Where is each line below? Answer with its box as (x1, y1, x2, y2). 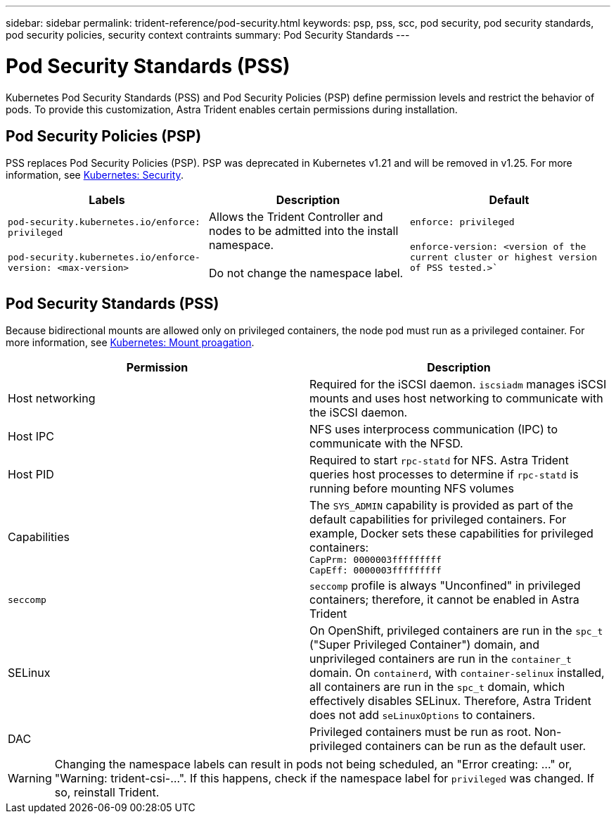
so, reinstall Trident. (54, 785, 160, 800)
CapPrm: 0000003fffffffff (309, 554, 442, 566)
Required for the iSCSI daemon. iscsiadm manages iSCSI (309, 377, 607, 392)
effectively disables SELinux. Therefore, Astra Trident (309, 694, 591, 709)
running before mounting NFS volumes (309, 481, 514, 496)
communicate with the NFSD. (309, 436, 463, 451)
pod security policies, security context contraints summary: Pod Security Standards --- (6, 29, 410, 41)
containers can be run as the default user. (365, 739, 586, 754)
